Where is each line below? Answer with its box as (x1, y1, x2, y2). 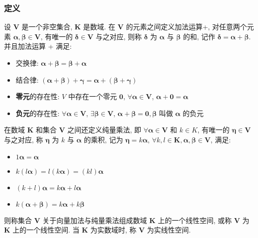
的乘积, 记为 (84, 134, 123, 144)
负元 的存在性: (15, 108, 60, 118)
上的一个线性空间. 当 (12, 225, 80, 235)
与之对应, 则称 (95, 31, 142, 41)
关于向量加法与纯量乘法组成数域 (42, 215, 147, 225)
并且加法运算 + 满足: (4, 41, 72, 51)
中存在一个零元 (68, 91, 117, 102)
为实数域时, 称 (90, 225, 137, 235)
